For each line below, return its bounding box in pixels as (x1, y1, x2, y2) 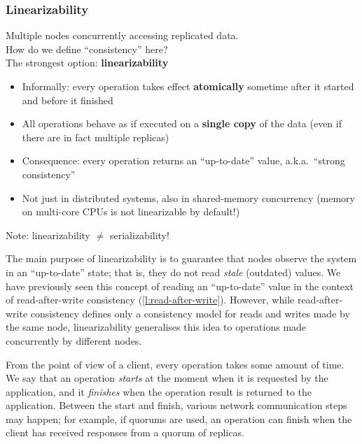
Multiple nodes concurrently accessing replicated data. (6, 28, 239, 43)
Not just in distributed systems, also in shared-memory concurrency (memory (22, 190, 355, 205)
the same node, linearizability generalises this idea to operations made (6, 320, 307, 334)
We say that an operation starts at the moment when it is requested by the (6, 371, 328, 385)
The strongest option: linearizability (6, 55, 169, 70)
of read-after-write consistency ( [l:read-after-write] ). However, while (6, 292, 295, 307)
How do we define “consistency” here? (6, 41, 168, 56)
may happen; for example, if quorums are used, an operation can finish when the (6, 411, 352, 426)
